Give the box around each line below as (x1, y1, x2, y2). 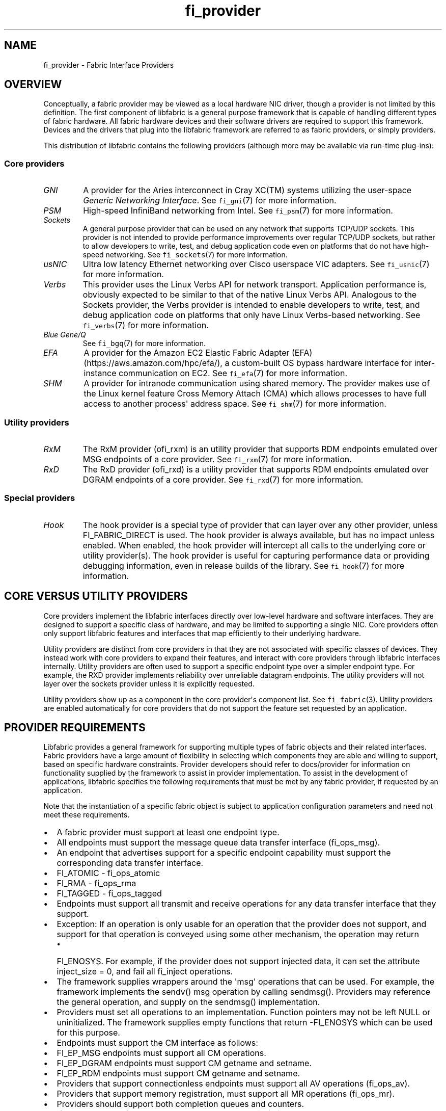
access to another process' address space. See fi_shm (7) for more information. (83, 399, 386, 409)
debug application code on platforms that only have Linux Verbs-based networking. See (82, 310, 421, 321)
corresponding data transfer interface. (57, 858, 204, 868)
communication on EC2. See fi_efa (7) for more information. (118, 368, 347, 379)
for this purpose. (57, 1027, 120, 1038)
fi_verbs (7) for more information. (82, 320, 209, 331)
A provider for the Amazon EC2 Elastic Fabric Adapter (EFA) (83, 348, 313, 358)
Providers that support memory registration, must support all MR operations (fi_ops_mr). (57, 1089, 395, 1099)
